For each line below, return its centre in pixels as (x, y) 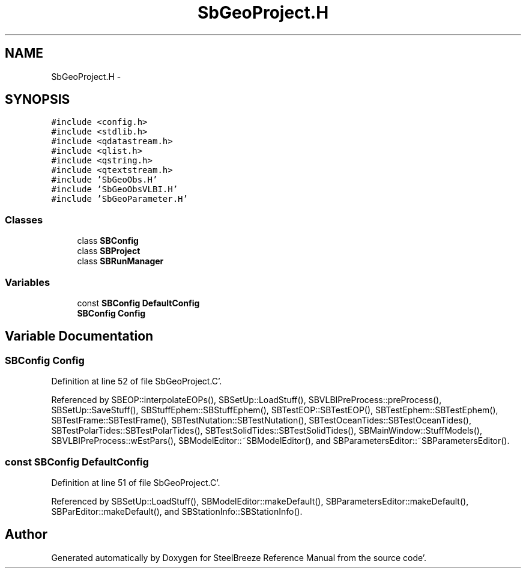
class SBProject (109, 251)
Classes (24, 220)
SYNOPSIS (38, 100)
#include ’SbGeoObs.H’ (104, 180)
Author (26, 535)
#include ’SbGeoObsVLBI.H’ (115, 189)
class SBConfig (108, 241)
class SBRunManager (120, 261)
